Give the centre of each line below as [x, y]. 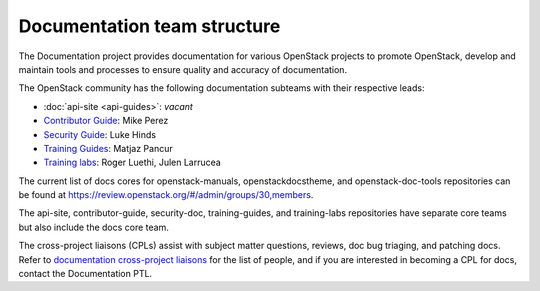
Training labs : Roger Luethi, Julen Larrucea [132, 162]
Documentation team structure [149, 26]
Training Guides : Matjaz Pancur [108, 148]
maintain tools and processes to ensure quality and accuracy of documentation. [183, 69]
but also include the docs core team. [94, 227]
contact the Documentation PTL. [85, 274]
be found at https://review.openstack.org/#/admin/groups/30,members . [166, 195]
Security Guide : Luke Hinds [100, 134]
